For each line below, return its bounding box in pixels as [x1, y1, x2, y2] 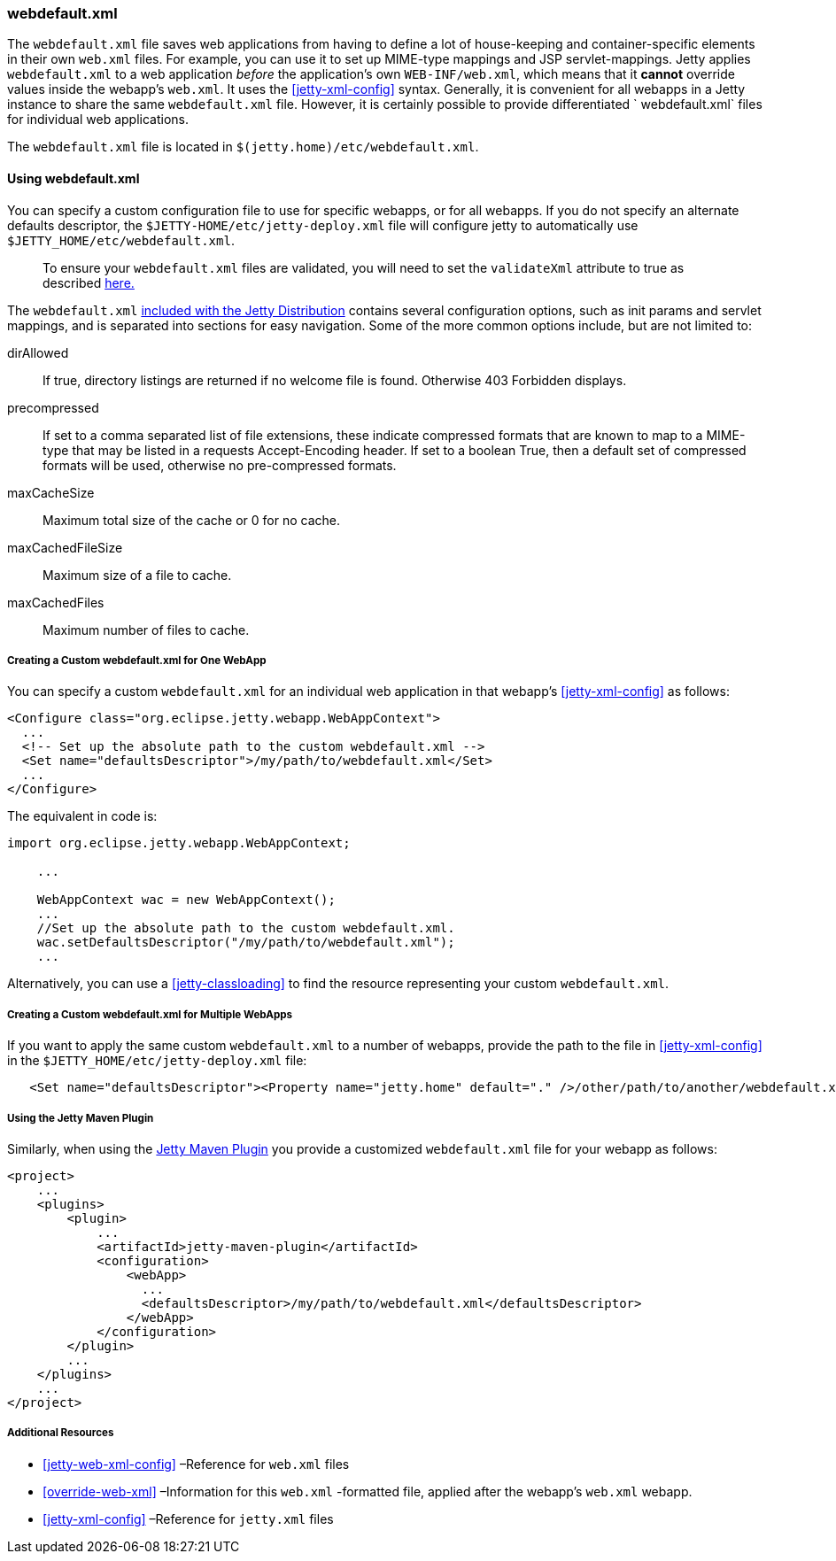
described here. [43, 274, 135, 290]
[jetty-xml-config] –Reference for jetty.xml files [43, 1511, 334, 1526]
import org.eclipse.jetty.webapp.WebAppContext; [7, 836, 351, 851]
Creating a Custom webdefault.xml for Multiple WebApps [7, 1008, 293, 1021]
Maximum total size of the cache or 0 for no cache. [43, 512, 341, 528]
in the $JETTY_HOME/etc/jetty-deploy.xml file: [7, 1053, 307, 1069]
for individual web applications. [7, 112, 190, 128]
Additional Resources [7, 1426, 114, 1440]
